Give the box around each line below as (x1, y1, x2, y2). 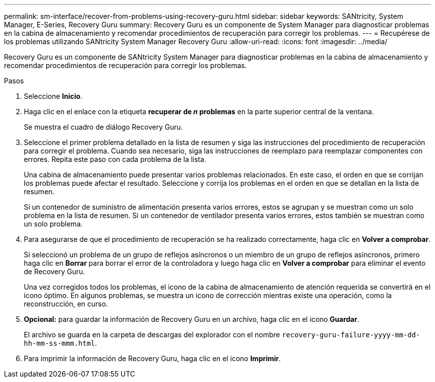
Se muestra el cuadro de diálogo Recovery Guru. (24, 123, 183, 131)
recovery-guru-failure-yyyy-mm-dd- (282, 331, 420, 339)
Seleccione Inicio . (24, 92, 82, 100)
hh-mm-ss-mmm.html (24, 339, 95, 347)
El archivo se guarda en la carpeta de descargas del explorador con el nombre (24, 330, 280, 339)
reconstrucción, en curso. (24, 300, 108, 308)
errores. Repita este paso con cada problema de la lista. (24, 155, 207, 163)
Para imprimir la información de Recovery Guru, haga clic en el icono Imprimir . (24, 354, 281, 363)
